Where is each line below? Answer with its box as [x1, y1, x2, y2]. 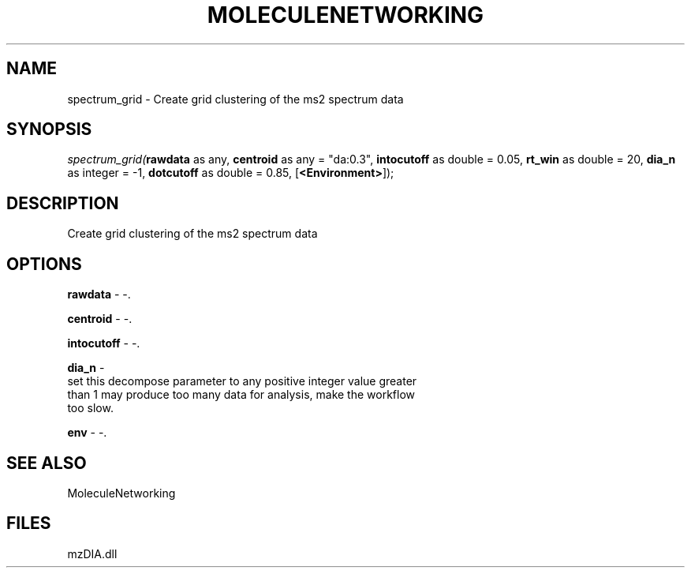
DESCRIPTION [6, 193, 119, 213]
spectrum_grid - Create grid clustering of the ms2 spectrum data [67, 92, 404, 106]
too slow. [67, 401, 114, 415]
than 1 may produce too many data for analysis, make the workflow [67, 388, 416, 402]
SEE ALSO [6, 452, 87, 473]
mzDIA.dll [67, 546, 118, 561]
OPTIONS [6, 253, 82, 274]
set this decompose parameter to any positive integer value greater [67, 374, 417, 388]
